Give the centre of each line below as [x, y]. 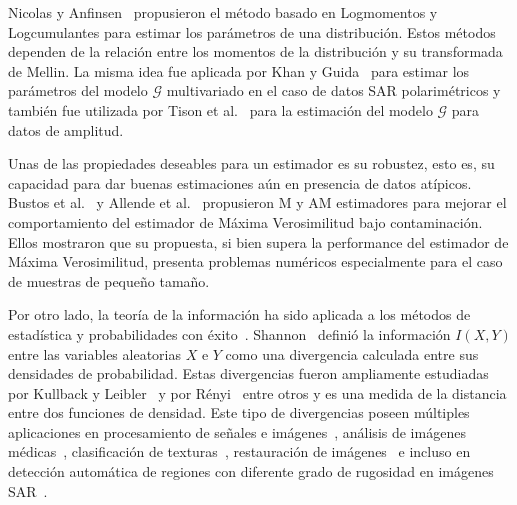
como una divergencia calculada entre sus [352, 353]
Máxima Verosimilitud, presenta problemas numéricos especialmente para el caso [255, 261]
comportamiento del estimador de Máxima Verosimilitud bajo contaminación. [245, 221]
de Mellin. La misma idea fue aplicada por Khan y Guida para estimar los [239, 70]
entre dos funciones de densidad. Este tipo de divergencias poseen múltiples [239, 412]
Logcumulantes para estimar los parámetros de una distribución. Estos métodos [252, 31]
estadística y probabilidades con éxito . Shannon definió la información [229, 333]
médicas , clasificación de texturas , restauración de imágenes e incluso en [239, 451]
